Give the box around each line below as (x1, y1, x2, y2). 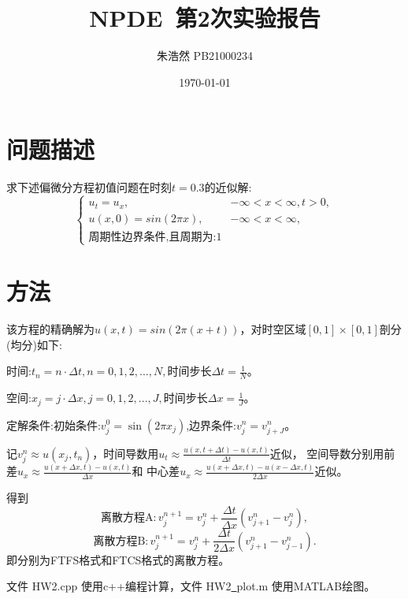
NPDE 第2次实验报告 (89, 2, 321, 34)
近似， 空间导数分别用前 (269, 445, 395, 461)
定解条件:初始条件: (6, 416, 101, 433)
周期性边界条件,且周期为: (88, 231, 217, 243)
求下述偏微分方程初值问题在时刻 (6, 179, 172, 195)
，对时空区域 (239, 321, 306, 337)
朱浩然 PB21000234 (156, 47, 254, 64)
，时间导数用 (92, 445, 159, 461)
